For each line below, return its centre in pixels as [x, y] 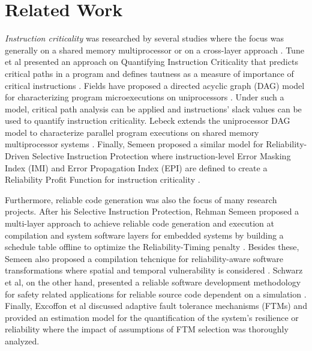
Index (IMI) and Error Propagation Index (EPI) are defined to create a [136, 167]
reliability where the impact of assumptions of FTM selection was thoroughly [147, 329]
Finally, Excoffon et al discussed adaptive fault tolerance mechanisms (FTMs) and [156, 306]
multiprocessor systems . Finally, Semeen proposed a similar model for [134, 144]
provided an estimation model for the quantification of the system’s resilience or [152, 317]
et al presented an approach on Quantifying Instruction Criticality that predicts [151, 62]
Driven [17, 156]
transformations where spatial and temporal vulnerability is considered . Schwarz [154, 270]
